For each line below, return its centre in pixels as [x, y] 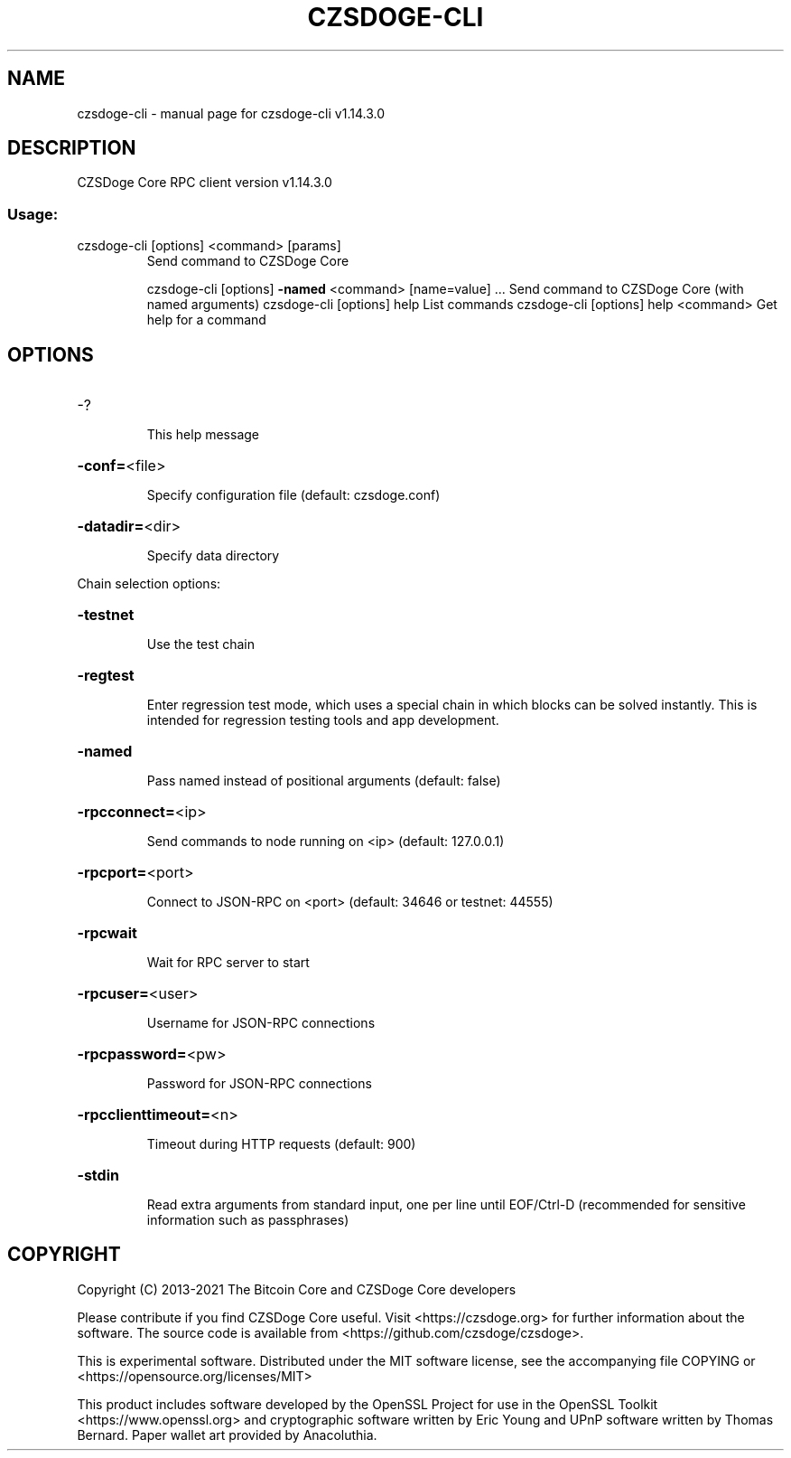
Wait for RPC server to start [228, 963]
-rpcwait [107, 933]
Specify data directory [213, 556]
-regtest [106, 676]
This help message [203, 435]
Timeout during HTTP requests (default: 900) [281, 1144]
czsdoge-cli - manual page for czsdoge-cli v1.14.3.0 [231, 113]
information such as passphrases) [248, 1220]
